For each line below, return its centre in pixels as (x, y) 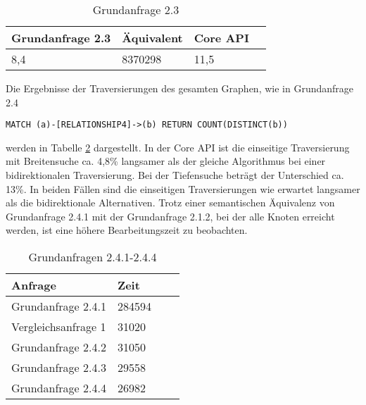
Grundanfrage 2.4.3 (59, 367)
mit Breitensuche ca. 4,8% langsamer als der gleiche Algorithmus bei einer (166, 161)
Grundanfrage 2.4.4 (59, 388)
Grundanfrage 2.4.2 (59, 347)
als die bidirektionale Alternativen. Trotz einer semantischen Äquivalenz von (170, 202)
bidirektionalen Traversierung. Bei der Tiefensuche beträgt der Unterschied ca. (175, 175)
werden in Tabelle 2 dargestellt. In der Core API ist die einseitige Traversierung (178, 147)
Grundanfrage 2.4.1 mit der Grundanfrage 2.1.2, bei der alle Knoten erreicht (170, 216)
